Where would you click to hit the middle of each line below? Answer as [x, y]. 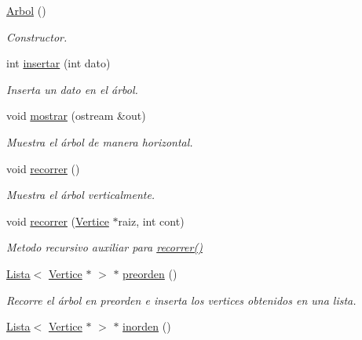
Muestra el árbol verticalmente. [81, 195]
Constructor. [37, 36]
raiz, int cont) [151, 221]
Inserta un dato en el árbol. [72, 89]
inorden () [147, 326]
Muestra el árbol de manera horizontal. [100, 141]
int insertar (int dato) [59, 63]
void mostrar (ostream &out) [76, 116]
